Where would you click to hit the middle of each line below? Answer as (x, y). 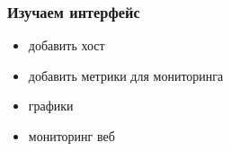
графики (51, 106)
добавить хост (67, 45)
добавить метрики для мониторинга (126, 75)
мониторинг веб (71, 136)
